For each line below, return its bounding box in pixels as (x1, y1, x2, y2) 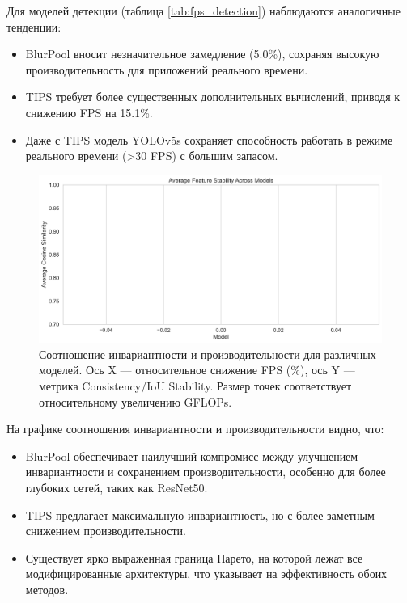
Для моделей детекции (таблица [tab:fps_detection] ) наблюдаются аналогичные (6, 2, 401, 19)
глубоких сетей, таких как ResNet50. (25, 479, 208, 495)
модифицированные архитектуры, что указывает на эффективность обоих (25, 565, 388, 582)
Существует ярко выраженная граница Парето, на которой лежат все (25, 549, 363, 566)
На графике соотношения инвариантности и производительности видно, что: (6, 420, 384, 437)
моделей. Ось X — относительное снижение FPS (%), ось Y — (39, 361, 355, 378)
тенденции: (6, 18, 61, 35)
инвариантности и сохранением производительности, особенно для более (25, 463, 386, 480)
